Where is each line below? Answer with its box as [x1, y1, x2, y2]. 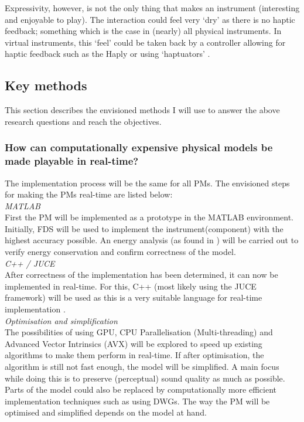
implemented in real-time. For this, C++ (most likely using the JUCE [5, 280, 257, 292]
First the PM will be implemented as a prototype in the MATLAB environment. [5, 211, 293, 223]
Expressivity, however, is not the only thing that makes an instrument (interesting [5, 2, 300, 13]
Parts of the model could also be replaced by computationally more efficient [5, 383, 277, 396]
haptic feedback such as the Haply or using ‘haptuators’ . [5, 47, 210, 60]
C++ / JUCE [5, 257, 55, 269]
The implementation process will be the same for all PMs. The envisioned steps [5, 176, 290, 189]
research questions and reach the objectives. [5, 115, 162, 127]
